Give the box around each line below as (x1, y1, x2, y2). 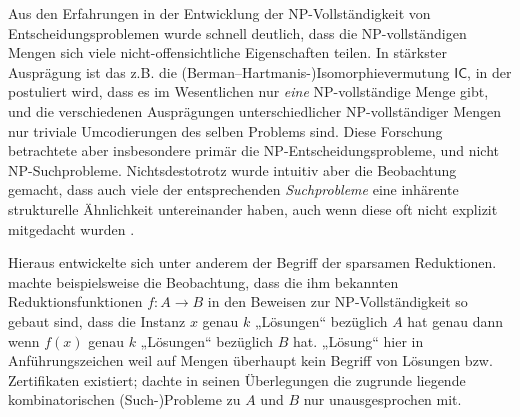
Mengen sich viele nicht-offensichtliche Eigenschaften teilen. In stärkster (8, 42, 447, 63)
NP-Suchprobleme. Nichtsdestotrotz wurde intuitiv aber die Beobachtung (8, 159, 457, 180)
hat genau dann (407, 310, 504, 331)
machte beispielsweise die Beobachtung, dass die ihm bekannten (8, 271, 399, 292)
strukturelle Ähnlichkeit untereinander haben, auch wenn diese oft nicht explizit (8, 198, 498, 219)
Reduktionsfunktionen (8, 291, 143, 312)
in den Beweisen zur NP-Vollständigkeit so (207, 291, 468, 312)
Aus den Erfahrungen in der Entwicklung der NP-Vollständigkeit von (8, 3, 431, 23)
